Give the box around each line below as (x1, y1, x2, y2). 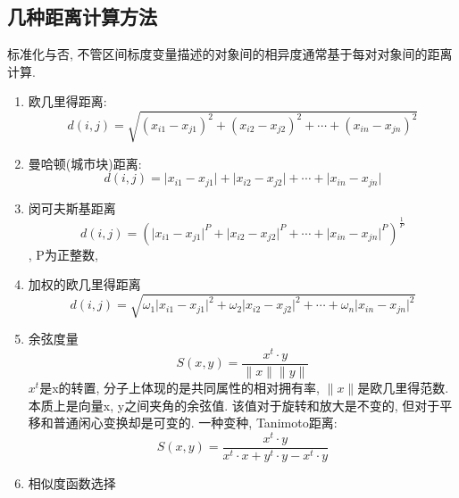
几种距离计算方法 (7, 3, 157, 30)
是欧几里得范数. (357, 378, 449, 396)
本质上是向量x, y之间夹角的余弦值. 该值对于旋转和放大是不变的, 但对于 (28, 395, 440, 414)
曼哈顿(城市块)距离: (28, 154, 142, 172)
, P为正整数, (28, 245, 98, 263)
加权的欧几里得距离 (28, 275, 141, 294)
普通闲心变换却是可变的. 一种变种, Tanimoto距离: (53, 413, 338, 432)
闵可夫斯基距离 (28, 198, 116, 217)
